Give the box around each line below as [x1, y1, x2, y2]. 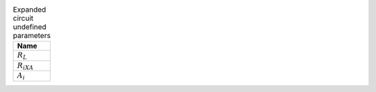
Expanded [13, 5, 47, 15]
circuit [13, 14, 34, 24]
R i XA [17, 61, 34, 71]
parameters [13, 31, 52, 41]
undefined [13, 22, 47, 32]
